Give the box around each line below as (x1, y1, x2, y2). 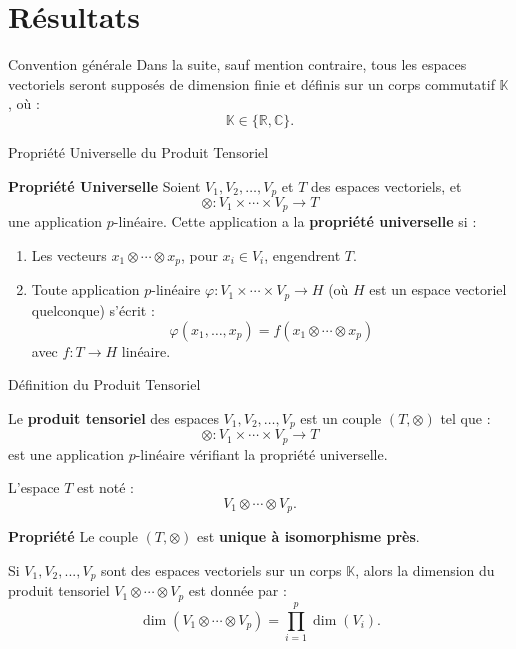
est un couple (300, 407, 382, 428)
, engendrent (264, 245, 341, 265)
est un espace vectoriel (369, 279, 507, 300)
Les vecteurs (31, 245, 107, 265)
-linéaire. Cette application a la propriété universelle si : (113, 211, 477, 232)
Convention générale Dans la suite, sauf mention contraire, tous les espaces (8, 54, 467, 75)
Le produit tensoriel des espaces (8, 407, 219, 428)
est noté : (77, 477, 134, 498)
